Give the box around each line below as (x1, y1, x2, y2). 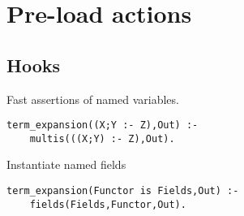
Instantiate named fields (6, 156, 126, 173)
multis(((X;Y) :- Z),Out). (29, 132, 175, 145)
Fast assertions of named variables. (6, 90, 179, 107)
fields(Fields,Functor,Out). (29, 198, 186, 210)
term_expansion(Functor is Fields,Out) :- (6, 185, 239, 197)
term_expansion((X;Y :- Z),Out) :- (6, 119, 199, 132)
